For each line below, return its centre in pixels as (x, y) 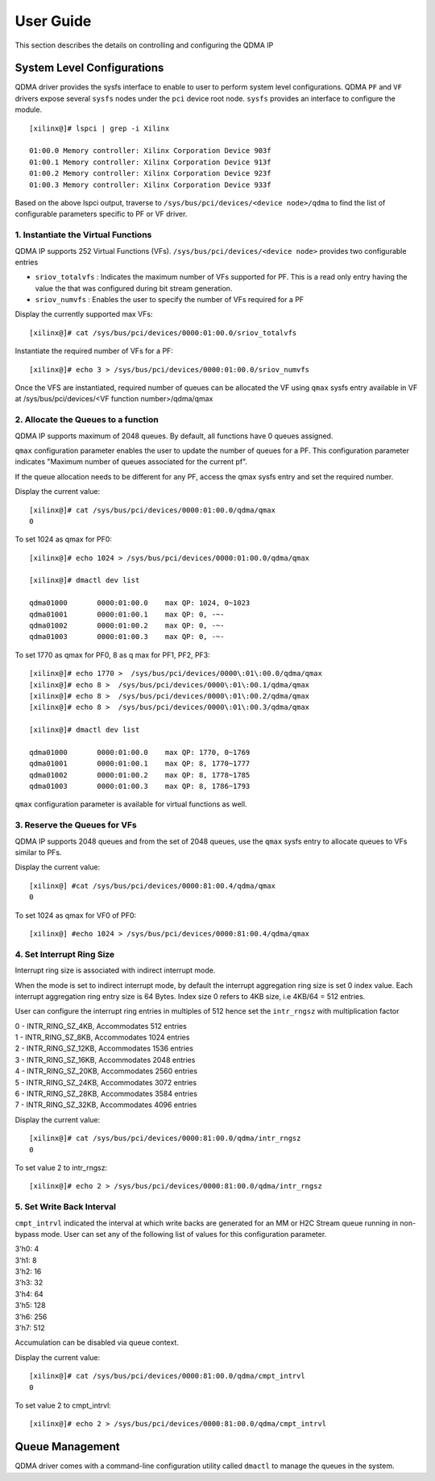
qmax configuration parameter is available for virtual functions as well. (131, 804)
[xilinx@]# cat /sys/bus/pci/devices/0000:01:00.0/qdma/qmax (152, 510)
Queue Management (67, 1447)
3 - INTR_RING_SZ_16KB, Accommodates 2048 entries (105, 1060)
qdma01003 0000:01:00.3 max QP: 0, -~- (127, 637)
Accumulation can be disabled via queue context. (97, 1342)
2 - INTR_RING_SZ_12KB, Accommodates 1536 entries (104, 1048)
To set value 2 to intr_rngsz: (61, 1168)
